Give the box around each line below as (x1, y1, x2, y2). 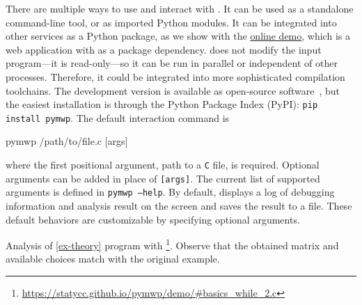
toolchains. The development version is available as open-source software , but (6, 83, 340, 97)
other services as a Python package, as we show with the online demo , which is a (6, 29, 350, 43)
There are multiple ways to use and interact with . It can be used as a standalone (6, 1, 354, 15)
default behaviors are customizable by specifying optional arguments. (6, 212, 300, 226)
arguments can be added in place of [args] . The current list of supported (6, 171, 320, 185)
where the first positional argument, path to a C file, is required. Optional (6, 157, 320, 172)
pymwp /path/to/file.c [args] (6, 134, 128, 148)
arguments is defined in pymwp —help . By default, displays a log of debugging (6, 185, 335, 199)
